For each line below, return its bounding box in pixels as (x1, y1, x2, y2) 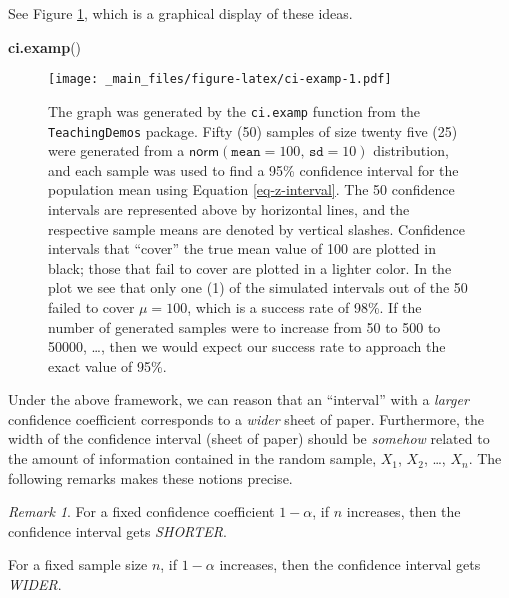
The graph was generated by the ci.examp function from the (48, 100, 421, 121)
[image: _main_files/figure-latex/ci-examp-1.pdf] (48, 72, 392, 87)
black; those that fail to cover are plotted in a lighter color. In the (48, 257, 452, 278)
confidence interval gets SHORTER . (8, 520, 227, 541)
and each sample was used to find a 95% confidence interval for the (48, 159, 459, 180)
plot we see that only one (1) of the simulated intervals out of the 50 (48, 277, 468, 298)
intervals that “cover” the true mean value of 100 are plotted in (48, 238, 436, 259)
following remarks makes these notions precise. (8, 467, 293, 488)
